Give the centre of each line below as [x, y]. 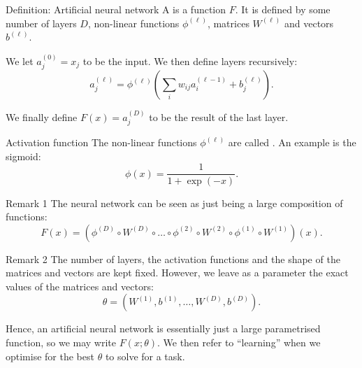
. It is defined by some [283, 9]
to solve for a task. [145, 356]
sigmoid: [23, 156]
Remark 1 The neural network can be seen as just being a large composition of [174, 203]
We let [20, 61]
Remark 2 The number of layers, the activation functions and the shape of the [173, 259]
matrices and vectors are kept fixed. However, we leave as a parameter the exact [177, 273]
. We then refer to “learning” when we [239, 342]
